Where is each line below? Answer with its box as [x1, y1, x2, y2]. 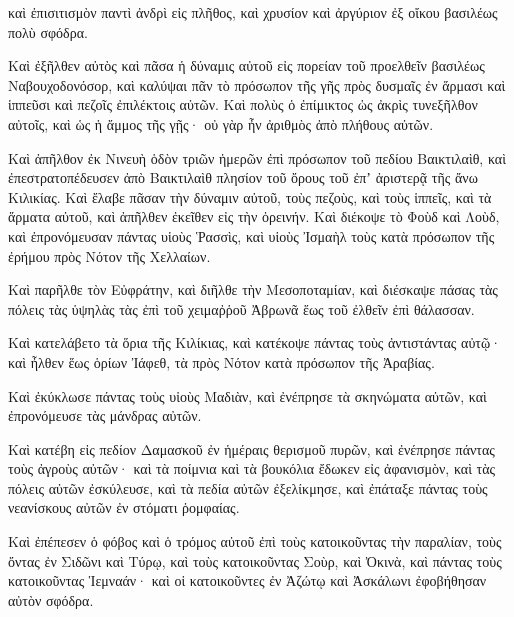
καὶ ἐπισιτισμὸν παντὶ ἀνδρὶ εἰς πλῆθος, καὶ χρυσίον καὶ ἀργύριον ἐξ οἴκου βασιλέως [8, 2, 498, 22]
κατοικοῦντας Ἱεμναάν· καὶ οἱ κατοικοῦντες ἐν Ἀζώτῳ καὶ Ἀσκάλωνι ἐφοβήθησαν [8, 570, 487, 591]
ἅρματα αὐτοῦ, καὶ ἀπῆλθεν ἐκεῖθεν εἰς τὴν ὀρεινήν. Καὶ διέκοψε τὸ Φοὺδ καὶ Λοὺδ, [8, 206, 500, 227]
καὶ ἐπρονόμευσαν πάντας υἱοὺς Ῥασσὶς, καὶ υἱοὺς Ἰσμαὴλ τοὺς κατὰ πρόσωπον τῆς [8, 225, 495, 246]
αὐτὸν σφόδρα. [8, 589, 94, 610]
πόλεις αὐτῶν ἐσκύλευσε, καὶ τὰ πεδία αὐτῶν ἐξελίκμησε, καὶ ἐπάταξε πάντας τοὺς [8, 477, 488, 498]
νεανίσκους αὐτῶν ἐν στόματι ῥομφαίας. [8, 497, 240, 518]
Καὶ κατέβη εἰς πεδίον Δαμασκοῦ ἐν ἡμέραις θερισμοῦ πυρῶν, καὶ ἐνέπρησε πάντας [8, 438, 495, 459]
